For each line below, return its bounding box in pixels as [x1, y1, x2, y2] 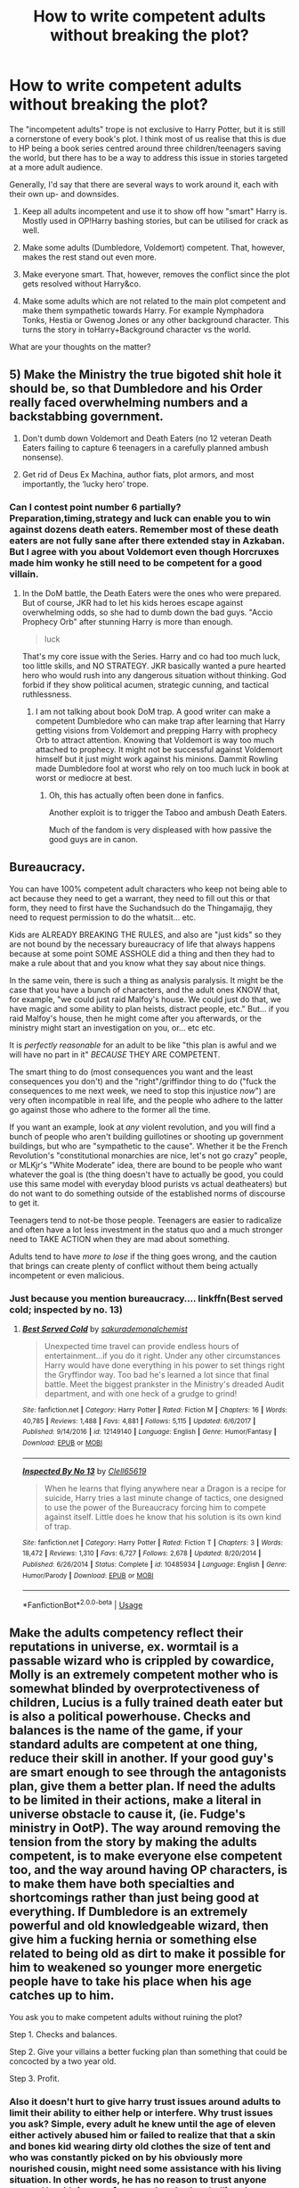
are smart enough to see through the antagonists [9, 1765, 287, 1780]
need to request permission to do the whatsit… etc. [9, 912, 197, 923]
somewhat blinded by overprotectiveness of [9, 1681, 260, 1696]
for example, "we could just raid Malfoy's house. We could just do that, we [9, 993, 282, 1005]
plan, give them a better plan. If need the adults [9, 1778, 276, 1794]
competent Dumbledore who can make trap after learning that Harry [35, 716, 286, 726]
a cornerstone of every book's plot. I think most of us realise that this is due [9, 133, 287, 144]
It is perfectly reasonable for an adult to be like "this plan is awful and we [9, 1040, 278, 1050]
